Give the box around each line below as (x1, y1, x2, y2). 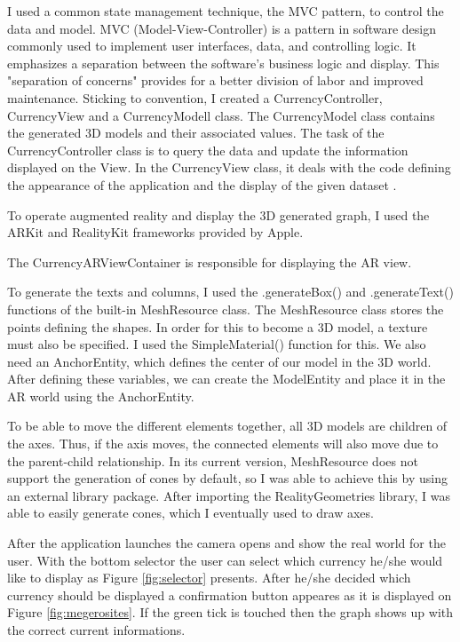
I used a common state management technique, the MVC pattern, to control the (7, 2, 444, 20)
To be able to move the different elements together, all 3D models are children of (7, 416, 448, 435)
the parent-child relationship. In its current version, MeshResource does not (7, 451, 418, 470)
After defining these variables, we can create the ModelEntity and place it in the (7, 369, 446, 388)
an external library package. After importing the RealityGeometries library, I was (7, 486, 450, 504)
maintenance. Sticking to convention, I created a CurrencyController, (7, 88, 383, 107)
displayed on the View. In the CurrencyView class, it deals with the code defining (7, 158, 451, 177)
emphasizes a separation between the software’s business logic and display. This (7, 53, 440, 72)
